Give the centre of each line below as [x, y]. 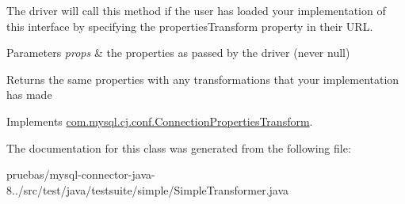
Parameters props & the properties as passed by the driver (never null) [178, 53]
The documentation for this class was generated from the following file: [179, 147]
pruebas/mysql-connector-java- [81, 174]
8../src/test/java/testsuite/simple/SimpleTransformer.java [148, 189]
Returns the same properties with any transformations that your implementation [203, 79]
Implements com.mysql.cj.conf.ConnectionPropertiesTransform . [160, 121]
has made [29, 94]
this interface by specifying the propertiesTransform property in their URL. [190, 26]
